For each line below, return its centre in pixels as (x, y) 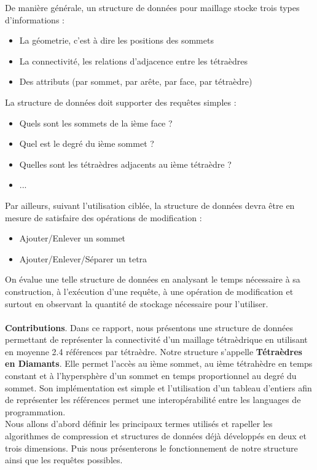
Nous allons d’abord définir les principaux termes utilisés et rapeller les (139, 424)
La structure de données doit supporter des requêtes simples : (121, 102)
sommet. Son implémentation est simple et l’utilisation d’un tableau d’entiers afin (158, 387)
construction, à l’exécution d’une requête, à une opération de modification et (149, 291)
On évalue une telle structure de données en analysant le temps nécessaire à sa (153, 279)
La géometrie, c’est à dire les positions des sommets (116, 40)
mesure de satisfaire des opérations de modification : (104, 217)
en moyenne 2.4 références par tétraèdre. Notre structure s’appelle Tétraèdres (154, 351)
